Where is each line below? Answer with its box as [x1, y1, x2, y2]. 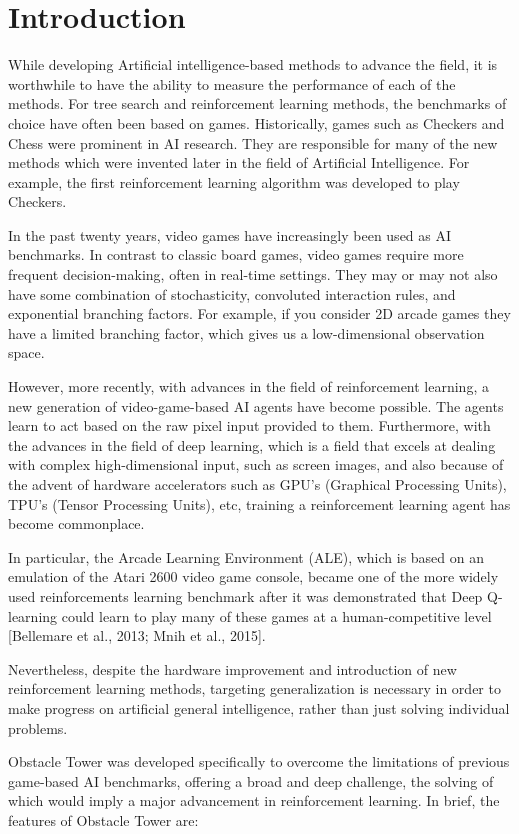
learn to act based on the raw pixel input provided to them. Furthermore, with [8, 415, 491, 436]
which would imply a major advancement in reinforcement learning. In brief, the [8, 790, 500, 811]
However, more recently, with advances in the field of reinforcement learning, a [8, 376, 489, 397]
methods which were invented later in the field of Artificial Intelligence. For [8, 152, 470, 173]
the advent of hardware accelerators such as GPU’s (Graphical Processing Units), [8, 474, 507, 494]
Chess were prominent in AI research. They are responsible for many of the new [8, 132, 498, 153]
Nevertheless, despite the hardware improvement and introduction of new [8, 658, 457, 679]
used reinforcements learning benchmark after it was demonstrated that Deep [8, 585, 483, 606]
